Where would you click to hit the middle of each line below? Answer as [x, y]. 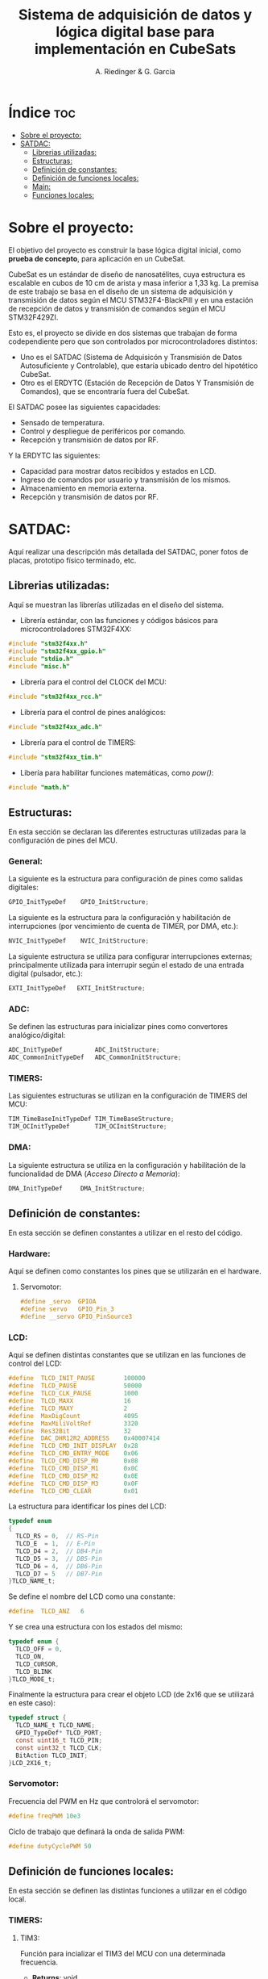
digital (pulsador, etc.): [45, 973]
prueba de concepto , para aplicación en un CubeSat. [97, 258]
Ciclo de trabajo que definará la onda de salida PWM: [97, 1831]
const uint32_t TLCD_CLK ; [59, 1748]
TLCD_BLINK [34, 1671]
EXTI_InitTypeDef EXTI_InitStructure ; [77, 989]
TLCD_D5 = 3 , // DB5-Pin [59, 1559]
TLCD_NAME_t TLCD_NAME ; [55, 1726]
